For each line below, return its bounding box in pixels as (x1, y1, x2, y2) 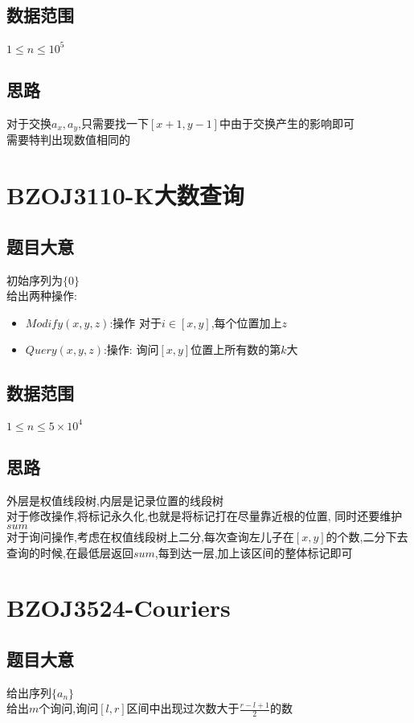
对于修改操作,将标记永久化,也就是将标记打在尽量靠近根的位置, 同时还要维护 (6, 507, 403, 524)
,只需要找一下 (78, 114, 149, 131)
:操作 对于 (109, 314, 162, 331)
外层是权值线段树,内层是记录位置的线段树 (6, 491, 223, 508)
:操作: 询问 (103, 341, 159, 358)
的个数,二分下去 (326, 528, 408, 544)
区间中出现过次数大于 (126, 700, 240, 717)
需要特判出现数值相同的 (6, 131, 130, 148)
